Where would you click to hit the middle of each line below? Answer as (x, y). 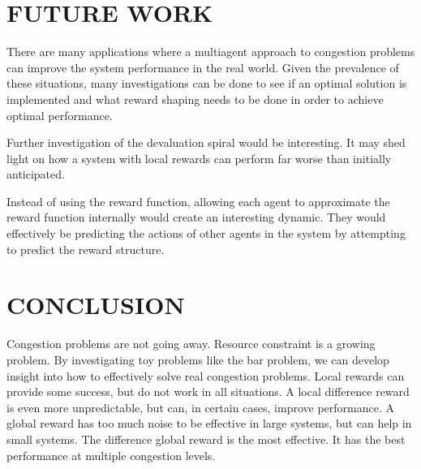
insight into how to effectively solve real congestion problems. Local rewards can (206, 375)
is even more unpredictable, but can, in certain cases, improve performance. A (201, 407)
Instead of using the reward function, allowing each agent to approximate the (198, 201)
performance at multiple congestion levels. (111, 455)
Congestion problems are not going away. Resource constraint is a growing (191, 344)
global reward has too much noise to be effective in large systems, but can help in (209, 423)
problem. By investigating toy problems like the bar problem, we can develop (198, 359)
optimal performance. (60, 115)
